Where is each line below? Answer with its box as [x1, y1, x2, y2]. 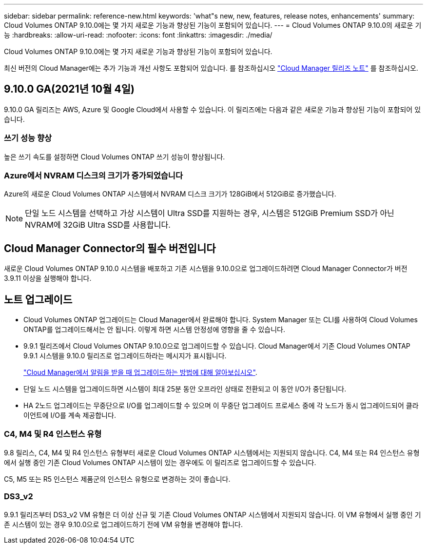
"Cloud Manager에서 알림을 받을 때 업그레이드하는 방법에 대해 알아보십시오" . [23, 368, 257, 377]
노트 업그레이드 [4, 293, 73, 306]
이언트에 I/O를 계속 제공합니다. [23, 411, 116, 420]
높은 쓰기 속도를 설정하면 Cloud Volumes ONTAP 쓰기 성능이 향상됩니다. [4, 152, 225, 161]
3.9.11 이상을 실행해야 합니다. [4, 274, 92, 283]
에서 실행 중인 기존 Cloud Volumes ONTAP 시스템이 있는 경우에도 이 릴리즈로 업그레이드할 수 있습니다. [4, 458, 316, 467]
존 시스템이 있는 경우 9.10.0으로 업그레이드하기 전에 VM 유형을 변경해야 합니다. [4, 520, 243, 528]
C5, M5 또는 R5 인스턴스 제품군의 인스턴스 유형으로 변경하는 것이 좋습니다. [4, 474, 231, 483]
